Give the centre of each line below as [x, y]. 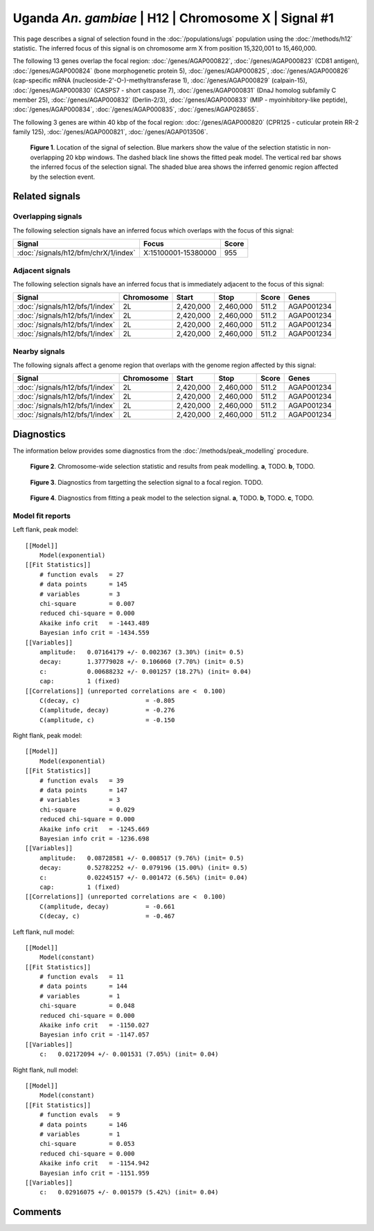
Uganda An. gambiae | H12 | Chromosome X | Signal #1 [173, 18]
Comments [37, 1212]
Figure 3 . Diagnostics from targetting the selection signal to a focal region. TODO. [146, 482]
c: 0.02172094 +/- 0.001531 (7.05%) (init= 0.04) [129, 1054]
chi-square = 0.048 [87, 1006]
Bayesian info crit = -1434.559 [94, 633]
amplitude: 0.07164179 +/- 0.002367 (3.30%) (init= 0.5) [142, 652]
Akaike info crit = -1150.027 [94, 1025]
